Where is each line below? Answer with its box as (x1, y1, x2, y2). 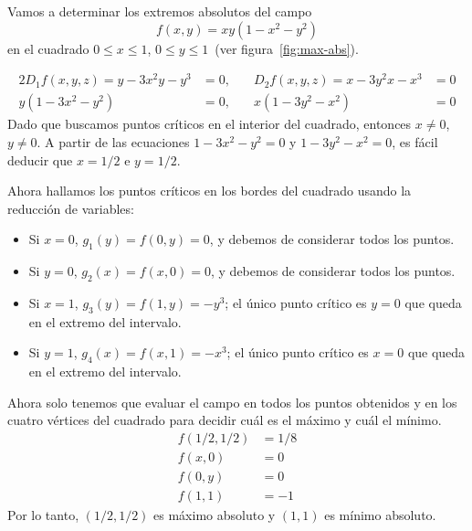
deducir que (7, 150, 73, 169)
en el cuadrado (7, 38, 89, 58)
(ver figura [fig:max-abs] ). (215, 38, 359, 58)
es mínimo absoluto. (324, 504, 436, 524)
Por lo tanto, (7, 504, 79, 524)
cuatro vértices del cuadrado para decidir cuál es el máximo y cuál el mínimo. (7, 410, 442, 430)
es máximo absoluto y (153, 504, 276, 524)
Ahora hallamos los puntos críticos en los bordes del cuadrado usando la (7, 181, 412, 200)
